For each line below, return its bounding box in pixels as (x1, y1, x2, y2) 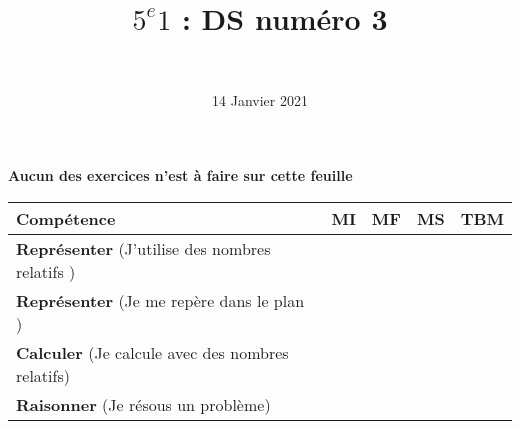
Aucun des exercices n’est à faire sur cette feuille (8, 165, 353, 186)
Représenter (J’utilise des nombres (16, 236, 271, 260)
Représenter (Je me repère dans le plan (16, 288, 305, 312)
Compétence (16, 206, 116, 230)
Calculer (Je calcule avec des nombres (16, 340, 289, 364)
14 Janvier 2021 (212, 89, 308, 110)
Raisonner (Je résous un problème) (16, 392, 271, 416)
